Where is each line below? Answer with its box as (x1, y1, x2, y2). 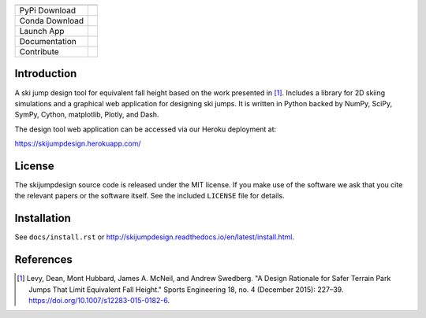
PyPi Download (19, 5, 77, 16)
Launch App (19, 26, 65, 36)
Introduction (14, 67, 77, 80)
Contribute (19, 46, 59, 57)
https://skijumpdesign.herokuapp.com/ (14, 139, 141, 149)
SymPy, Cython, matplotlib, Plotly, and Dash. (14, 110, 159, 120)
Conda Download (19, 16, 84, 26)
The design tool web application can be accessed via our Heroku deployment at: (14, 124, 277, 134)
